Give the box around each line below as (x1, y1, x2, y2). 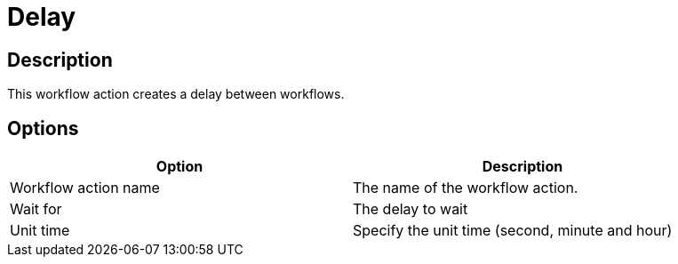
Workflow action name (10, 179, 160, 197)
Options (7, 116, 79, 140)
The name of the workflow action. (353, 179, 578, 197)
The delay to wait (353, 200, 468, 219)
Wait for (10, 200, 62, 219)
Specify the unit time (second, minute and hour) (353, 221, 673, 240)
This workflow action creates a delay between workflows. (7, 86, 345, 102)
